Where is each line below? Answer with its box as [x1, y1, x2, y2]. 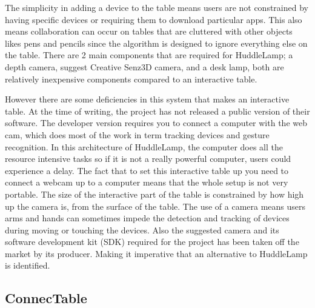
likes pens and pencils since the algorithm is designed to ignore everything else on [5, 36, 308, 49]
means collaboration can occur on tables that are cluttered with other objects [5, 25, 293, 38]
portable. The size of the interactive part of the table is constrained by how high [5, 187, 304, 200]
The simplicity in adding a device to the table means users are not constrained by [5, 1, 308, 13]
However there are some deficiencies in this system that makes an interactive [5, 93, 290, 105]
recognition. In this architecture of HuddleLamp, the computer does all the [5, 140, 283, 153]
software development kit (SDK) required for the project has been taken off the [5, 235, 299, 248]
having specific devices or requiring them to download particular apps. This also [5, 13, 302, 25]
